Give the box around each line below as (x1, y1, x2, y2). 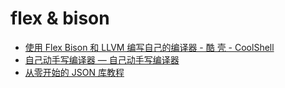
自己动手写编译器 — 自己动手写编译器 (24, 53, 180, 66)
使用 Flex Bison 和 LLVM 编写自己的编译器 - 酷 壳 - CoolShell (24, 41, 275, 53)
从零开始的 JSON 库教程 (24, 66, 125, 78)
